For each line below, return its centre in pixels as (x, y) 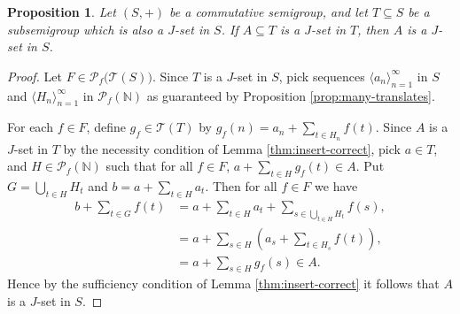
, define (106, 127)
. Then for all (241, 185)
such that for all (149, 166)
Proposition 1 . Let (62, 11)
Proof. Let (35, 76)
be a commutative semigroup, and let (269, 11)
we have (336, 185)
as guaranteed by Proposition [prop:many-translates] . (291, 95)
